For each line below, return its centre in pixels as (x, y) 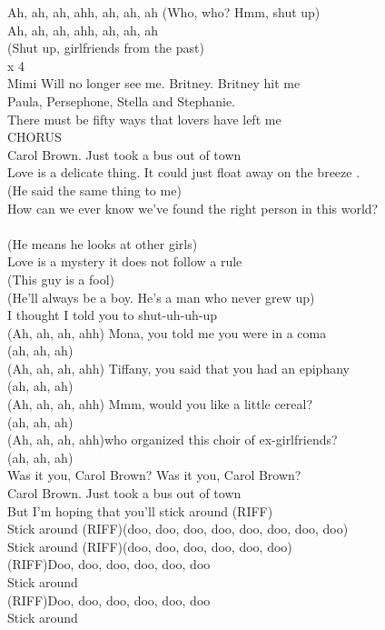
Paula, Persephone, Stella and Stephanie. (121, 100)
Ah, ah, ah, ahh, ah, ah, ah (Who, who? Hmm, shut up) (164, 12)
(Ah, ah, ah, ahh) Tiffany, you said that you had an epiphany (178, 368)
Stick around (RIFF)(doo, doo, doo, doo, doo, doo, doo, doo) (178, 529)
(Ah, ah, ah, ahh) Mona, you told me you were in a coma (167, 332)
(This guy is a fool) (61, 279)
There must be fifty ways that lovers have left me (144, 119)
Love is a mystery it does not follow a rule (125, 261)
